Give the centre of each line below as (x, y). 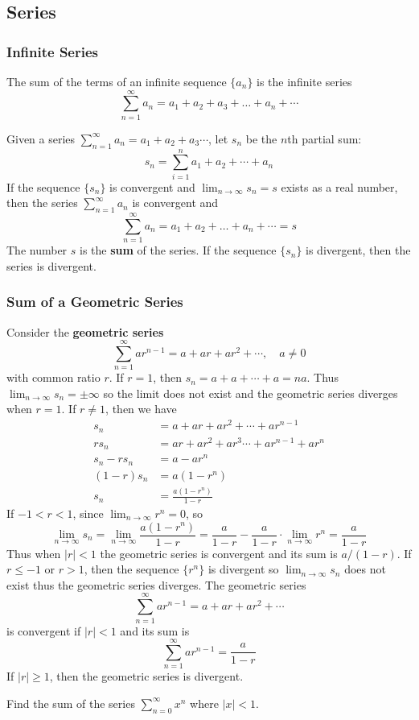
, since (88, 513)
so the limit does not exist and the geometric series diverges (251, 393)
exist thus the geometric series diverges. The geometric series (156, 584)
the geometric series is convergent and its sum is (219, 553)
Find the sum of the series (71, 703)
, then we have (141, 409)
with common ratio (53, 377)
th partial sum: (325, 138)
